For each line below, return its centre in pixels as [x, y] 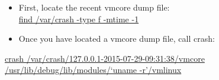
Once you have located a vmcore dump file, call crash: [117, 39]
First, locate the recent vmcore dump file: [94, 7]
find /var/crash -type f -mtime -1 [79, 19]
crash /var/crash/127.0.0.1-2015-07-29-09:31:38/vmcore [105, 58]
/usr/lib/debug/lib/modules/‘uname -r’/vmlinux [93, 70]
